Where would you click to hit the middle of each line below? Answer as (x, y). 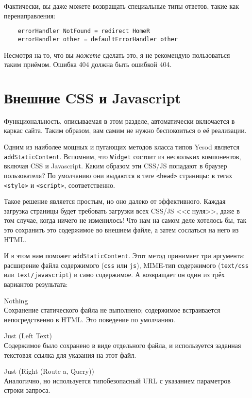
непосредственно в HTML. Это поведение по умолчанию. (90, 319)
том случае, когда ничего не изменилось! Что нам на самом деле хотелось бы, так (125, 220)
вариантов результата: (36, 284)
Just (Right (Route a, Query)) (49, 371)
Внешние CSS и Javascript (92, 97)
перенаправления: (30, 15)
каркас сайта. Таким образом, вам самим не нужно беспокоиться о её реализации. (125, 130)
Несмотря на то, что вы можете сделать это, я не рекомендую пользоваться (117, 55)
